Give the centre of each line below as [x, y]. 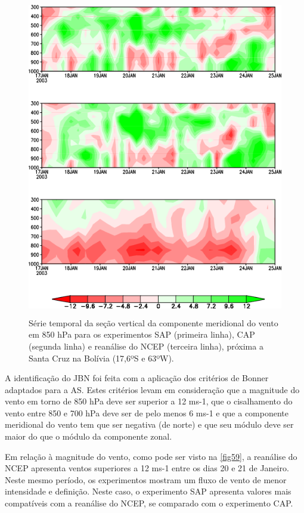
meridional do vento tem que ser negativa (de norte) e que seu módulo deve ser [149, 424]
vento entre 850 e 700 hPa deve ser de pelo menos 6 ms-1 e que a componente [147, 412]
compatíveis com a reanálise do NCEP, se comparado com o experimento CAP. [149, 503]
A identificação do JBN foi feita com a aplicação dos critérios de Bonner [137, 378]
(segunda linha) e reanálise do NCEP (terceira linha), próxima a [146, 346]
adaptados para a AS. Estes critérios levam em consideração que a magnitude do [152, 389]
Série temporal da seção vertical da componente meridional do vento [153, 322]
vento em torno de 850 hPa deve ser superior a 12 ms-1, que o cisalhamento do [149, 401]
